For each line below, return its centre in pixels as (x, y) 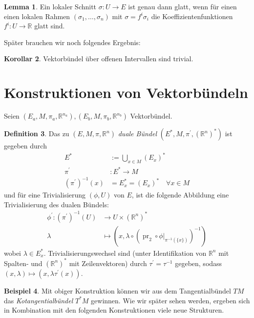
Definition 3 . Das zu (37, 134)
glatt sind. (50, 26)
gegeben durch (25, 146)
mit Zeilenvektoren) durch (108, 263)
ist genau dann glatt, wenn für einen (182, 6)
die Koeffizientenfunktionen (192, 16)
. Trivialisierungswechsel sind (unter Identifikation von (125, 253)
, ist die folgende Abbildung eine (180, 195)
